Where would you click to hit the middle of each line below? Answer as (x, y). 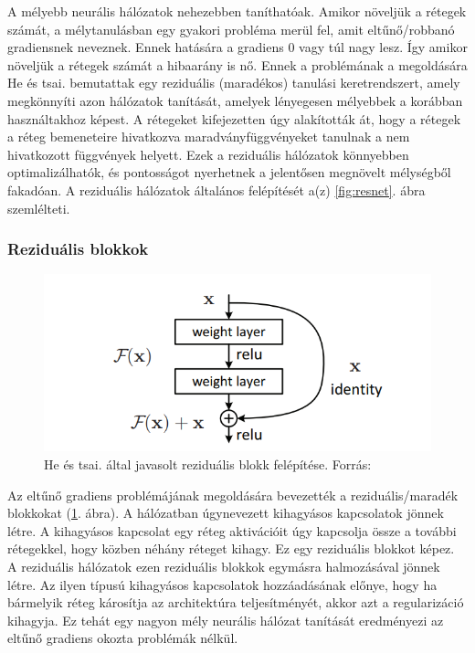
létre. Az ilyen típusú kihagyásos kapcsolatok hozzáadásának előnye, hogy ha (222, 584)
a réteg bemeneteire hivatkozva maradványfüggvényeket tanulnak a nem (209, 137)
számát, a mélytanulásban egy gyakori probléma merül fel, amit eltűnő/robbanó (231, 29)
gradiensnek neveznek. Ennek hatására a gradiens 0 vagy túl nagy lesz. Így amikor (237, 47)
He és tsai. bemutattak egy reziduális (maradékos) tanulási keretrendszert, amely (234, 83)
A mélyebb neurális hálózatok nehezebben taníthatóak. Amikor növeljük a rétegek (237, 11)
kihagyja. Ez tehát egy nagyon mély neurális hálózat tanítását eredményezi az (226, 620)
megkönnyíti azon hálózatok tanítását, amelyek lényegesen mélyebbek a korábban (235, 100)
